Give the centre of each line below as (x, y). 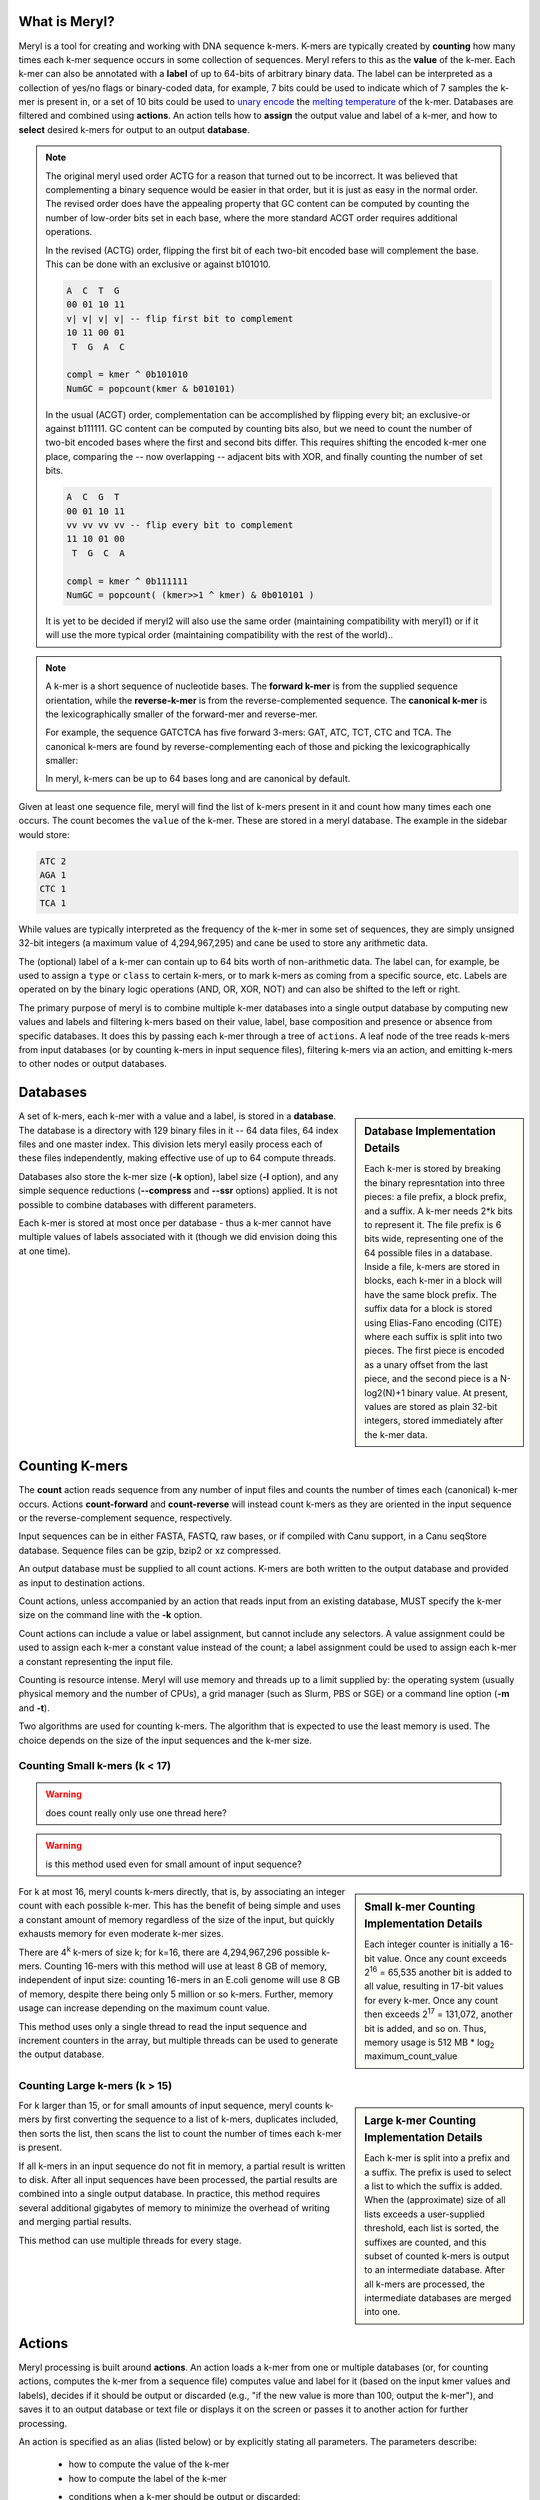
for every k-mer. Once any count (431, 2000)
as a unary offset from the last (426, 1364)
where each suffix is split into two (433, 1337)
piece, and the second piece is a (431, 1379)
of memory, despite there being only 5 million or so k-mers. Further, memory (176, 1994)
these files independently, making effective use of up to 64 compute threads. (177, 1158)
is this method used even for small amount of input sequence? (173, 1864)
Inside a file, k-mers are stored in (432, 1267)
